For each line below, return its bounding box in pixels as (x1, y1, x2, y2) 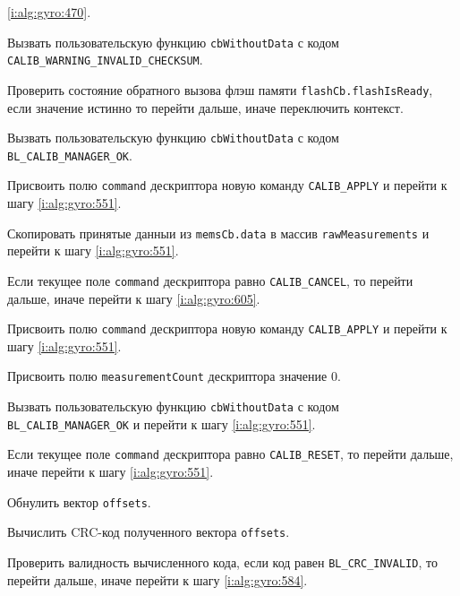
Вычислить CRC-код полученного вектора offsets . (7, 523, 290, 541)
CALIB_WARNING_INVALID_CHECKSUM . (7, 50, 203, 69)
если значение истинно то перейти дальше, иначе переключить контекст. (7, 98, 404, 117)
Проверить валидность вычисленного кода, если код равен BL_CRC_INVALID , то (7, 553, 438, 571)
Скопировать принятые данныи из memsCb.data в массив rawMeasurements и (7, 223, 430, 242)
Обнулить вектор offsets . (7, 492, 151, 511)
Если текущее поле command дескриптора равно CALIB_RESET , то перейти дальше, (7, 445, 454, 463)
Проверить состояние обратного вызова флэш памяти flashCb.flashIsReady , (7, 80, 433, 99)
